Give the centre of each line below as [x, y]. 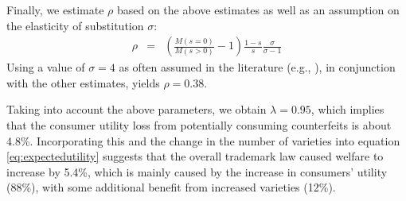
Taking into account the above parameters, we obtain [137, 109]
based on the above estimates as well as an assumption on [258, 10]
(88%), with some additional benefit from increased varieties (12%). [171, 187]
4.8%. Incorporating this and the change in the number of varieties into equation [203, 140]
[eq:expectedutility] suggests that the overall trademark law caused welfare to [195, 156]
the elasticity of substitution [75, 25]
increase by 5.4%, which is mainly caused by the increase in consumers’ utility [197, 171]
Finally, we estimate [55, 10]
